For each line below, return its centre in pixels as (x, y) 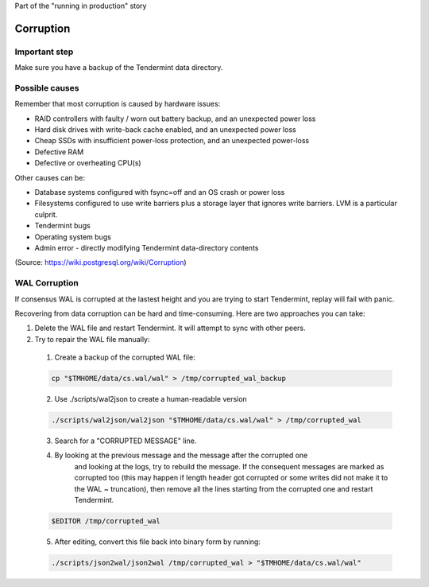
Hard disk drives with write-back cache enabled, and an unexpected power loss (166, 130)
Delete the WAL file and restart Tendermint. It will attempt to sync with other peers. (170, 328)
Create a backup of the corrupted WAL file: (125, 357)
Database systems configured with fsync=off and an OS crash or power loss (160, 192)
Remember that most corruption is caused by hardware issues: (118, 104)
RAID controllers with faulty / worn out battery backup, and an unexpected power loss (175, 119)
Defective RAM (59, 152)
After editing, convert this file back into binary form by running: (158, 542)
